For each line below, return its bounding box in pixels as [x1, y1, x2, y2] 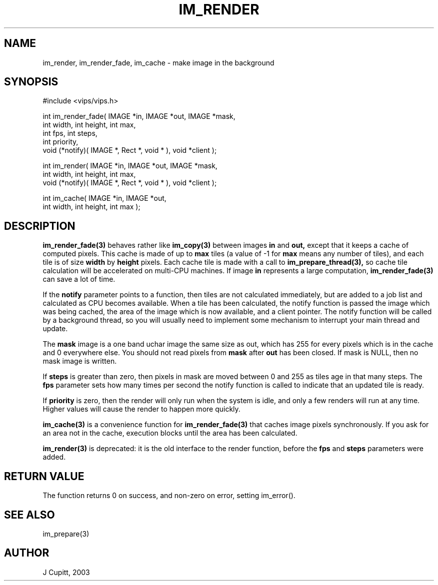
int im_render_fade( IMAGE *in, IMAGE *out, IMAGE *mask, [42, 112, 235, 121]
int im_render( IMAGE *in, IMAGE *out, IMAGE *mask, [42, 161, 217, 170]
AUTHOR [4, 547, 49, 560]
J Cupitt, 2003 [42, 568, 90, 577]
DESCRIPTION [4, 219, 75, 232]
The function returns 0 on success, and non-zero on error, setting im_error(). [42, 491, 295, 500]
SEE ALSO [4, 508, 55, 521]
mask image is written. [42, 357, 117, 366]
